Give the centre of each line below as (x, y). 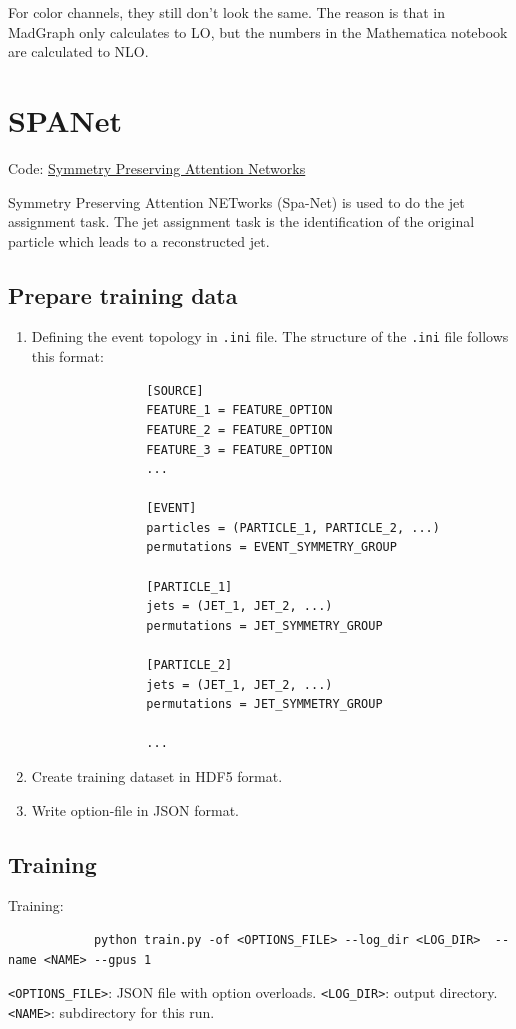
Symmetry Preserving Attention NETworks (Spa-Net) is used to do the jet (236, 201)
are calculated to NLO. (78, 51)
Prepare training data (123, 294)
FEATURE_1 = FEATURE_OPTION (239, 410)
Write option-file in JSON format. (135, 809)
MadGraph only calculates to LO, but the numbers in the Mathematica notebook (258, 31)
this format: (67, 356)
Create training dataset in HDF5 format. (157, 776)
